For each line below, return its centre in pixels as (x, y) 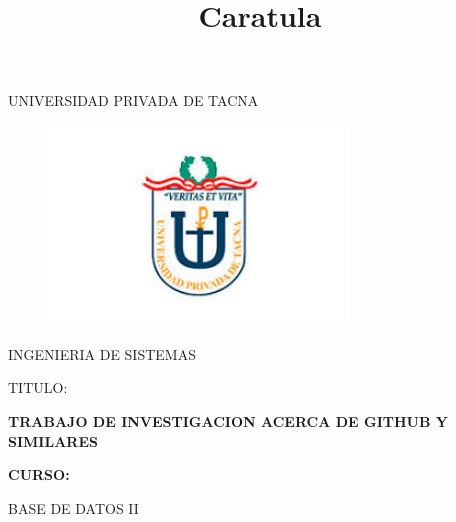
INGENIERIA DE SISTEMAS (102, 353)
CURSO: (39, 474)
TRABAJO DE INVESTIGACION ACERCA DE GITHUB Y (228, 420)
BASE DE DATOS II (73, 507)
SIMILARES (53, 440)
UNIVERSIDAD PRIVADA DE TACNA (133, 100)
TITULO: (38, 387)
